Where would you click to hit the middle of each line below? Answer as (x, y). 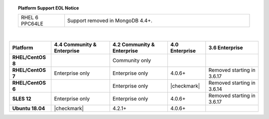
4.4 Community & (75, 44)
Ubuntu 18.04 (29, 108)
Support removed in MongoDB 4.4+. (110, 21)
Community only (132, 60)
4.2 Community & (134, 44)
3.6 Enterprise (226, 47)
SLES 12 (22, 99)
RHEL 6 (30, 17)
